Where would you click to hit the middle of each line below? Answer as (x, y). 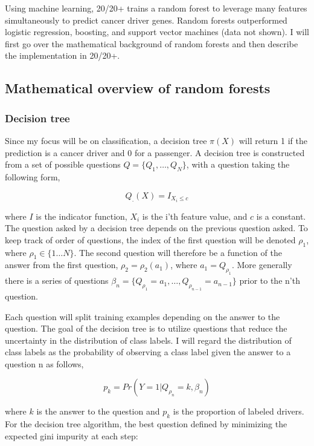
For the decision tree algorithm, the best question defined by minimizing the (146, 424)
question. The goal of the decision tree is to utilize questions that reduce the (146, 328)
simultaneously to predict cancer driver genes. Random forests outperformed (146, 20)
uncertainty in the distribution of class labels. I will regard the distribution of (148, 340)
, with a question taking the (238, 164)
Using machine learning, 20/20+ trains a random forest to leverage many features (156, 8)
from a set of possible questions (63, 164)
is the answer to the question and (98, 411)
